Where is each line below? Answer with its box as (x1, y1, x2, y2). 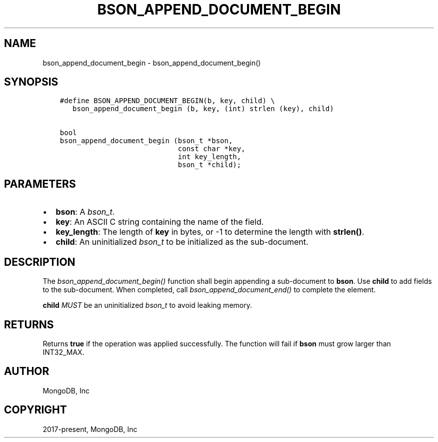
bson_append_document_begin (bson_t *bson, (59, 137, 233, 145)
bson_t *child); (177, 161, 241, 169)
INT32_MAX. (42, 347, 84, 356)
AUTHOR (4, 365, 49, 378)
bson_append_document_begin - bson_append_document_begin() (42, 58, 261, 67)
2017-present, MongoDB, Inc (42, 424, 137, 433)
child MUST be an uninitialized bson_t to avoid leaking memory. (42, 301, 252, 310)
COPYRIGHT (4, 403, 67, 416)
